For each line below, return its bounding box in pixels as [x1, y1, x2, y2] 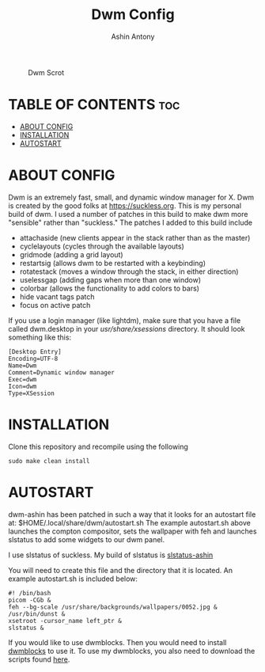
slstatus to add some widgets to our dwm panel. [8, 534, 165, 544]
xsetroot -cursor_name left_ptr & [8, 617, 123, 625]
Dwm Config [90, 6, 176, 24]
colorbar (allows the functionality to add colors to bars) [19, 283, 200, 293]
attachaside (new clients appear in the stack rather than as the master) [19, 233, 251, 242]
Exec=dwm [8, 375, 37, 383]
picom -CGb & [8, 596, 51, 604]
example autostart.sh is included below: [8, 574, 138, 583]
